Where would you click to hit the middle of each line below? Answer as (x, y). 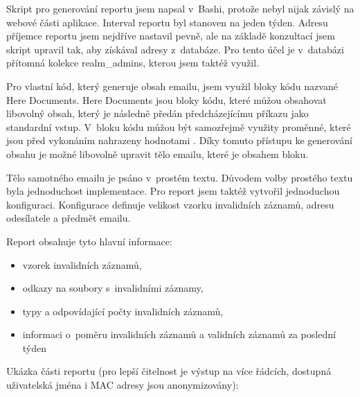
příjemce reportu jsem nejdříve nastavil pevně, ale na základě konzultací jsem (171, 36)
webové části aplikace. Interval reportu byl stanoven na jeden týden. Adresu (167, 22)
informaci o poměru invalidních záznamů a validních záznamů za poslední (179, 334)
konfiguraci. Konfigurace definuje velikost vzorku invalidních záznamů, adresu (170, 204)
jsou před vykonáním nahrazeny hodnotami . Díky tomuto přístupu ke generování (179, 140)
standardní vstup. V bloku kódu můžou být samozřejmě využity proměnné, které (179, 126)
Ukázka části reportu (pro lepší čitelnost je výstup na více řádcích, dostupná (169, 371)
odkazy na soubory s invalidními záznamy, (113, 288)
